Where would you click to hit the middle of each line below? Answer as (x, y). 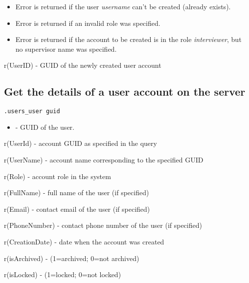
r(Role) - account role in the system (57, 176)
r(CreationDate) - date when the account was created (84, 241)
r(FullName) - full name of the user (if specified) (77, 192)
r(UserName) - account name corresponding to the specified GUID (104, 160)
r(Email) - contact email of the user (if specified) (77, 209)
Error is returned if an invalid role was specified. (88, 23)
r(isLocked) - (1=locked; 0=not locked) (63, 274)
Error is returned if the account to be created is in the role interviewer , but (128, 39)
